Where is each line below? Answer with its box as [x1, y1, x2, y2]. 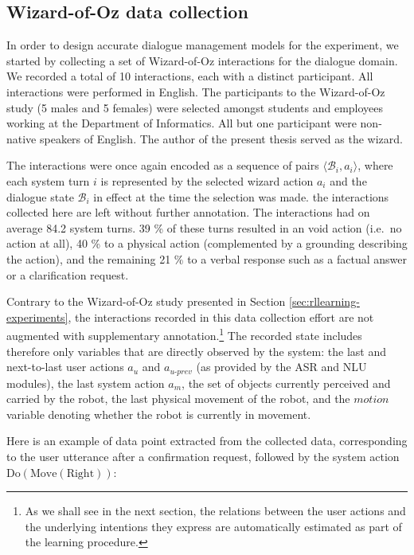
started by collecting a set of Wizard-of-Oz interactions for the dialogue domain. [6, 52, 398, 68]
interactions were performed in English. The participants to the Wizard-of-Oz [6, 83, 385, 100]
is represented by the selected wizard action [100, 172, 314, 189]
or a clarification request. [6, 266, 129, 283]
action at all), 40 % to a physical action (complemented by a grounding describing [6, 235, 408, 252]
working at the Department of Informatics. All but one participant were [6, 115, 357, 131]
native [6, 130, 37, 147]
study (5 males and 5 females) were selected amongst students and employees [6, 99, 384, 115]
